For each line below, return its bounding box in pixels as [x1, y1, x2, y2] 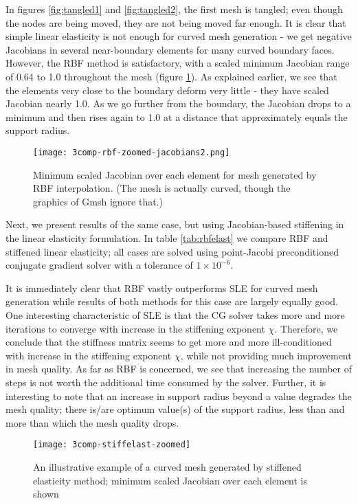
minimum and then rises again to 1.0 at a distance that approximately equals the [5, 109, 348, 124]
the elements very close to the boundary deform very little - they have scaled [5, 82, 329, 97]
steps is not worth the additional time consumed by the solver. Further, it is [5, 375, 326, 389]
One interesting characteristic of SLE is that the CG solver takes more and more [5, 307, 345, 322]
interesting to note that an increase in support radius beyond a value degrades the [5, 388, 352, 403]
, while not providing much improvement [180, 348, 352, 362]
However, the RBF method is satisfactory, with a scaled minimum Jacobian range [5, 56, 350, 70]
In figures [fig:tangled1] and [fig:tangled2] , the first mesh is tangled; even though [5, 2, 343, 16]
